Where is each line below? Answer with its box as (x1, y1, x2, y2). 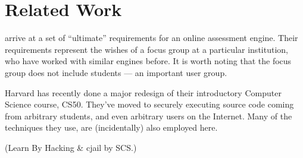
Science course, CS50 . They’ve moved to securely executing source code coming (5, 98, 294, 110)
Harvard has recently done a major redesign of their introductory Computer (5, 86, 282, 99)
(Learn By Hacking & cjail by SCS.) (5, 141, 137, 153)
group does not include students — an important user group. (5, 66, 227, 78)
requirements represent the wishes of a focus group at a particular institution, (5, 43, 288, 55)
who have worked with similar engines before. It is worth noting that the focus (5, 55, 292, 67)
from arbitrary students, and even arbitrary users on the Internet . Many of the (5, 109, 292, 122)
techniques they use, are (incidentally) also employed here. (5, 121, 218, 134)
